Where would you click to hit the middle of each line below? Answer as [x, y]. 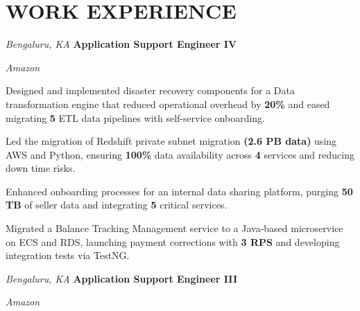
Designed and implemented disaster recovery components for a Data [150, 90]
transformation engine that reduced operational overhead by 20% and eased [168, 104]
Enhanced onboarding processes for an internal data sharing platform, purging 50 [179, 191]
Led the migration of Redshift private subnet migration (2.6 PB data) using [171, 141]
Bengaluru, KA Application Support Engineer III [121, 278]
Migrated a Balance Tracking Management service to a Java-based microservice [174, 228]
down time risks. [41, 168]
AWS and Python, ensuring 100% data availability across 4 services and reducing [180, 154]
